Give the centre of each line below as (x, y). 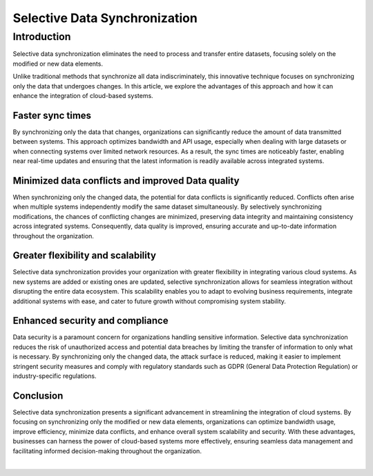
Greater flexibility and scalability (85, 256)
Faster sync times (52, 115)
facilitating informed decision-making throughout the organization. (107, 451)
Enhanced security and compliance (90, 321)
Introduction (42, 37)
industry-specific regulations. (55, 376)
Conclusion (38, 396)
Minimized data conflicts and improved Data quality (126, 181)
